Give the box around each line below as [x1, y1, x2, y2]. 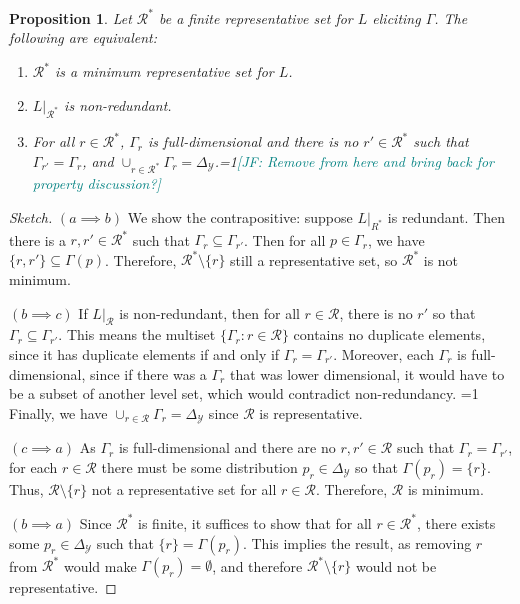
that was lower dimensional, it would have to [229, 363, 505, 384]
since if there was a [89, 363, 207, 384]
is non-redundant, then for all [119, 302, 300, 323]
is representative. [259, 402, 363, 423]
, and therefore [212, 555, 303, 575]
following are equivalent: [9, 27, 157, 48]
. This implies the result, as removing [242, 532, 472, 553]
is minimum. [407, 478, 484, 499]
